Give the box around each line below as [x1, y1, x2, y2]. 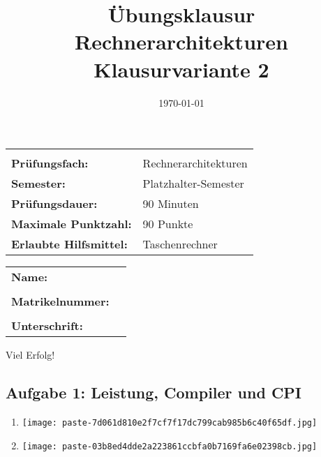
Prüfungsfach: [11, 155, 89, 172]
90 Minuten [142, 195, 199, 212]
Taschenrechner [142, 236, 218, 253]
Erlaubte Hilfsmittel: [11, 236, 128, 253]
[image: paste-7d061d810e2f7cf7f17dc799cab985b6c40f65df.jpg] [22, 417, 318, 428]
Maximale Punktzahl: [11, 216, 132, 232]
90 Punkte [142, 216, 193, 232]
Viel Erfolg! [6, 347, 55, 362]
